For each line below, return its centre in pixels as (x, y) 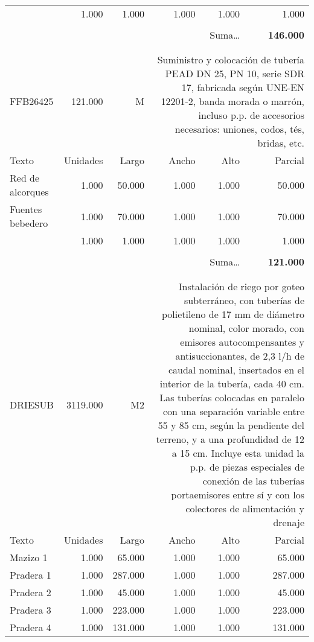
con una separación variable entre (233, 411)
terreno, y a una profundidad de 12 (230, 439)
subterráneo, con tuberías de (244, 300)
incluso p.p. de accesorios (251, 115)
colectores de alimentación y (245, 508)
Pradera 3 (30, 610)
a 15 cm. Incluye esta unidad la (238, 453)
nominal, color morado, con (246, 328)
